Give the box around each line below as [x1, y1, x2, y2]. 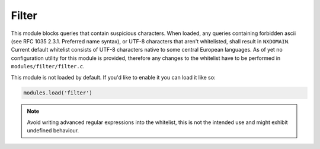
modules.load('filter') [23, 90, 93, 96]
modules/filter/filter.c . [11, 63, 85, 70]
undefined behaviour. [27, 127, 79, 134]
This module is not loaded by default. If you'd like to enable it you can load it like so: [11, 74, 216, 81]
